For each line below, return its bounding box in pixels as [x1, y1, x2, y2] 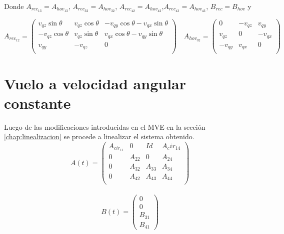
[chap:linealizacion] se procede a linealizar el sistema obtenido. [4, 131, 194, 142]
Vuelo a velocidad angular [4, 73, 186, 93]
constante [4, 92, 71, 113]
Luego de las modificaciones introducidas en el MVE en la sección [4, 121, 205, 132]
